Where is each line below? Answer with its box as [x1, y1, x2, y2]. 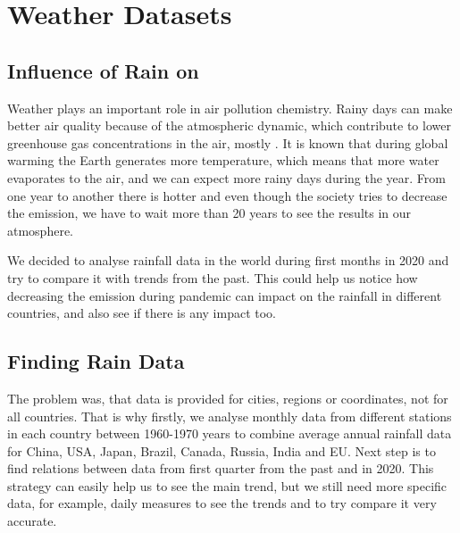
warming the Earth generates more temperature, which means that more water [7, 151, 439, 170]
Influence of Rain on [7, 56, 199, 84]
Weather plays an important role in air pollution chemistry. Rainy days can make [7, 98, 453, 117]
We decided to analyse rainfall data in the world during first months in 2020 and [7, 251, 449, 270]
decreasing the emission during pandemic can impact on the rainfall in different [7, 286, 442, 304]
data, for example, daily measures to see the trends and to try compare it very [7, 494, 437, 512]
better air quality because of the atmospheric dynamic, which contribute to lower [7, 116, 451, 135]
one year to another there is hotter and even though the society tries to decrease [7, 186, 447, 204]
